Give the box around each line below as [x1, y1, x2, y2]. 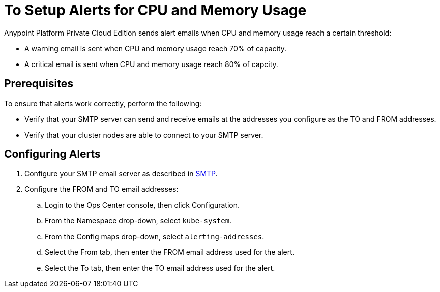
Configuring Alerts [4, 148, 101, 161]
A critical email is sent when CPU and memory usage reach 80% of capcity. [24, 59, 278, 69]
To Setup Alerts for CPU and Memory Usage [4, 2, 307, 19]
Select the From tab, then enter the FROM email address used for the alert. [45, 248, 295, 257]
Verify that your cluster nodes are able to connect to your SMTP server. [24, 130, 263, 139]
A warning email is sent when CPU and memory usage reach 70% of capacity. [24, 44, 287, 53]
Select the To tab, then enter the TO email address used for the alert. [45, 264, 275, 273]
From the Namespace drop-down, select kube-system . [45, 216, 232, 225]
